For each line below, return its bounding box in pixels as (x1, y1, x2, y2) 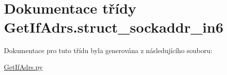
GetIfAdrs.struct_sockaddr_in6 (4, 17, 224, 37)
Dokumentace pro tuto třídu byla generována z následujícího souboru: (4, 45, 212, 56)
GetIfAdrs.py (4, 61, 43, 72)
